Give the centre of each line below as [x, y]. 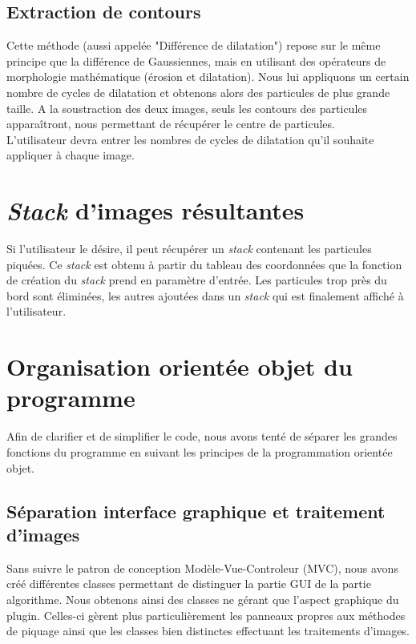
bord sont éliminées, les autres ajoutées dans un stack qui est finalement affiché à [205, 295]
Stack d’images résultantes [155, 211]
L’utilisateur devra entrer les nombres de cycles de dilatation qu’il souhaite [190, 139]
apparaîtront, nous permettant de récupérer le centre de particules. [171, 124]
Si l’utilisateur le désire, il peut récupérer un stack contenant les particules [189, 249]
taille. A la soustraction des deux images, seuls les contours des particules [187, 108]
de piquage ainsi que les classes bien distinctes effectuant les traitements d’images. [208, 631]
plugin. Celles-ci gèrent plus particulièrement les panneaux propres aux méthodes [206, 615]
